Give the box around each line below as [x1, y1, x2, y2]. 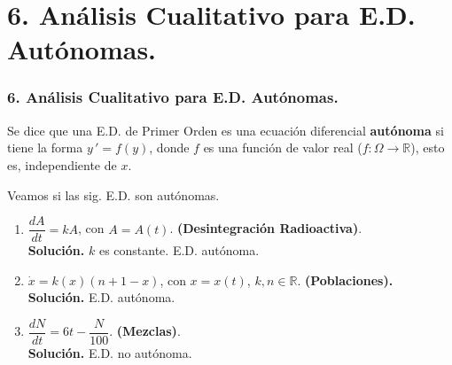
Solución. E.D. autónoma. [27, 288, 175, 307]
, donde [149, 138, 190, 157]
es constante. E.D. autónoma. [98, 241, 260, 260]
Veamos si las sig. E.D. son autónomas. [7, 185, 220, 204]
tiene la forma [7, 138, 83, 157]
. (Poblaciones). [297, 270, 394, 289]
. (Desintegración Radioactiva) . [169, 219, 362, 237]
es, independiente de [7, 155, 117, 174]
